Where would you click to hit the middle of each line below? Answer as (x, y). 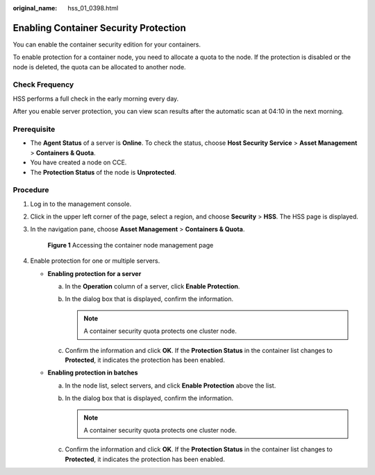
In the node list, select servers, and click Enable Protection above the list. (170, 386)
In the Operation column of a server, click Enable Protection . (152, 286)
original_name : (35, 8)
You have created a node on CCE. (78, 162)
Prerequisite (34, 129)
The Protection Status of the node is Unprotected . (103, 172)
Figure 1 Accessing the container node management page (131, 245)
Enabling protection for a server (94, 273)
